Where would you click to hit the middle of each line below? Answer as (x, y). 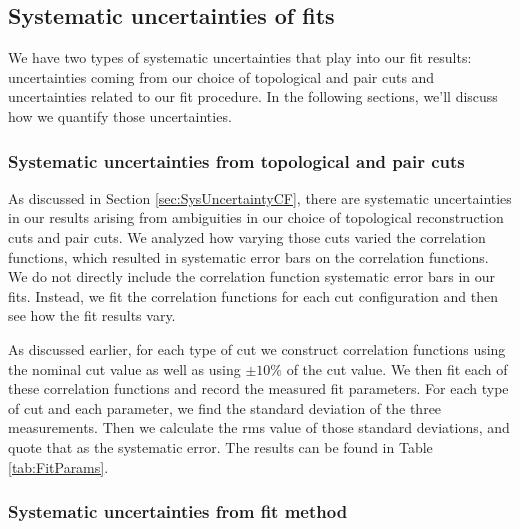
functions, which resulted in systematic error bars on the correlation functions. (248, 256)
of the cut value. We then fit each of (397, 368)
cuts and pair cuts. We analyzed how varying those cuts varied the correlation (247, 236)
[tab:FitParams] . (58, 466)
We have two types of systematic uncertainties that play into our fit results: (240, 57)
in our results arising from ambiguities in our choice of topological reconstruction (256, 217)
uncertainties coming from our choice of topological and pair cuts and (221, 76)
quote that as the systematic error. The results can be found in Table (220, 446)
